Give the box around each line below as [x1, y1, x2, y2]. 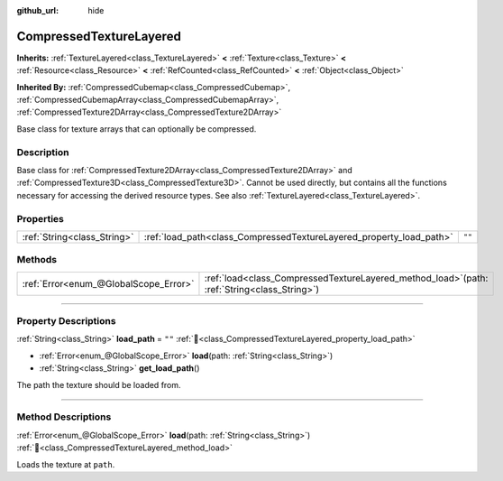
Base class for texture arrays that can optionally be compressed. [16, 123, 257, 134]
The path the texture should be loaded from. [16, 379, 181, 390]
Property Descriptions [16, 315, 116, 328]
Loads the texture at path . [16, 458, 115, 469]
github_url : [16, 5, 59, 15]
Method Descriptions [16, 411, 112, 423]
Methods [16, 254, 58, 266]
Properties [16, 212, 65, 225]
